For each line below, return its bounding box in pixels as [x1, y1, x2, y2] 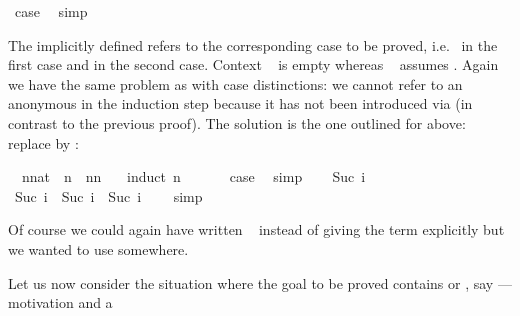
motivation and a [8, 292, 113, 313]
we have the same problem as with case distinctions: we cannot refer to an [8, 73, 463, 94]
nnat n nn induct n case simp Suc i [21, 166, 366, 187]
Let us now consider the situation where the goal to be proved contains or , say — [8, 272, 512, 293]
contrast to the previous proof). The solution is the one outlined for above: [8, 112, 466, 133]
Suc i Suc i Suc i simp [14, 185, 203, 206]
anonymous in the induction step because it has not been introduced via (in [8, 93, 473, 114]
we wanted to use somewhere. [8, 238, 189, 259]
